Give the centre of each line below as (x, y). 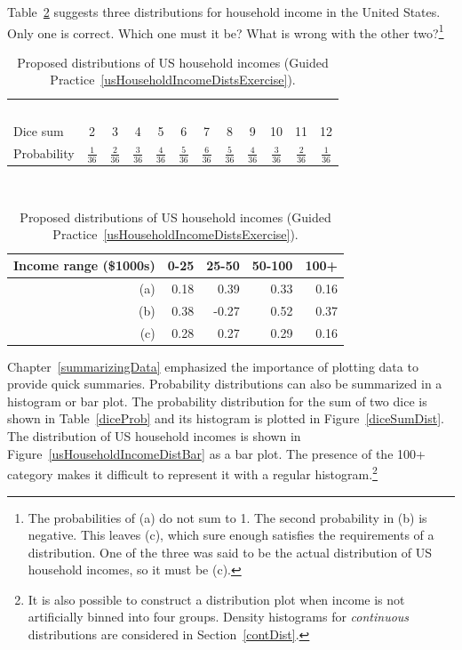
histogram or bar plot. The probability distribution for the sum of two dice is (217, 401)
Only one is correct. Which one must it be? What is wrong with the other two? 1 (226, 31)
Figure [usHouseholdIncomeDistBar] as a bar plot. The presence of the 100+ (216, 453)
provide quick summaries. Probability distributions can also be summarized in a (225, 384)
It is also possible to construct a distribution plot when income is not (216, 599)
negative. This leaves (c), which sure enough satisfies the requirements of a (231, 535)
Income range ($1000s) (84, 265)
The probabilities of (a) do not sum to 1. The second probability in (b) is (227, 517)
